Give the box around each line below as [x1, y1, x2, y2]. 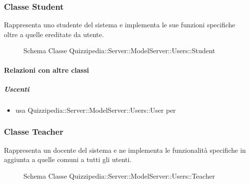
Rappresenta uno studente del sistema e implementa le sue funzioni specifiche [4, 20, 235, 30]
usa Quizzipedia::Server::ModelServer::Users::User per [15, 104, 176, 115]
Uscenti [4, 83, 29, 94]
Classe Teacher [4, 125, 63, 138]
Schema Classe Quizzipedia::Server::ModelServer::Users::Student [23, 45, 215, 56]
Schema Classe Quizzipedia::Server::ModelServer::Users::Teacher [23, 170, 215, 181]
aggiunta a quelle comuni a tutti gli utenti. [4, 154, 132, 164]
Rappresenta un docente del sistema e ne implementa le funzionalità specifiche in [4, 144, 246, 155]
